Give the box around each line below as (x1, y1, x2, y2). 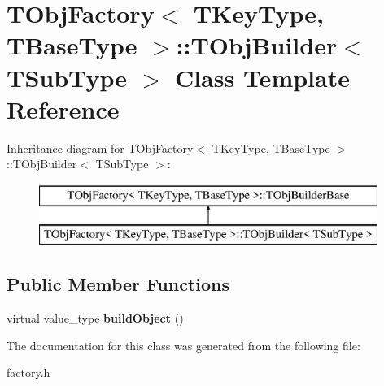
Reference (7, 92, 120, 125)
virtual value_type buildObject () (7, 310, 184, 327)
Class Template (174, 60, 350, 93)
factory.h (7, 364, 50, 381)
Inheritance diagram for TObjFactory (7, 139, 194, 156)
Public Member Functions (7, 271, 229, 297)
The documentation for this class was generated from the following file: (7, 336, 360, 353)
